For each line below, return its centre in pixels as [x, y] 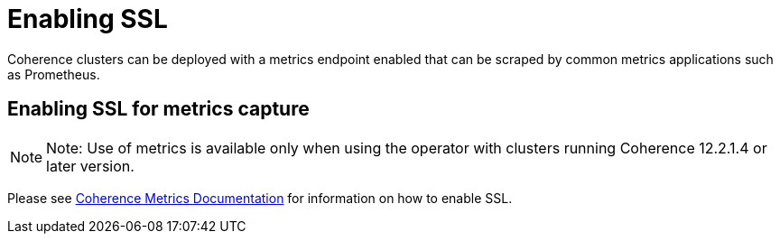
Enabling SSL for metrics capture [158, 109]
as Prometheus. [54, 74]
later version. [90, 166]
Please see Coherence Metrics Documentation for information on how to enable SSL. [260, 198]
